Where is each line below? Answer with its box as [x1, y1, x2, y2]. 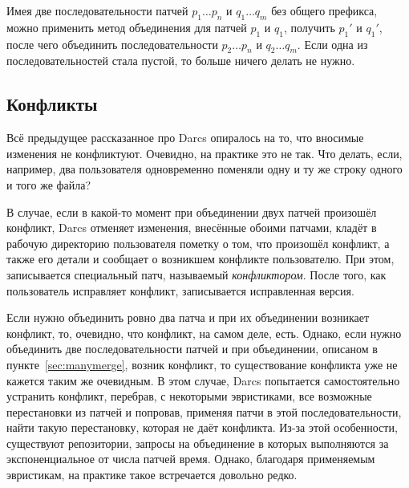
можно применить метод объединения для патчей [6, 18, 247, 35]
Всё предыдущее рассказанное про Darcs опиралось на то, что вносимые [6, 129, 364, 146]
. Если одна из [297, 35, 368, 52]
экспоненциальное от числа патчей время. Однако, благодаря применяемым [6, 450, 375, 467]
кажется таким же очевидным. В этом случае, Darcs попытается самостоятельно [6, 372, 400, 388]
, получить [283, 18, 335, 35]
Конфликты [6, 91, 98, 116]
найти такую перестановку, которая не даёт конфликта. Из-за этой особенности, [6, 419, 398, 436]
